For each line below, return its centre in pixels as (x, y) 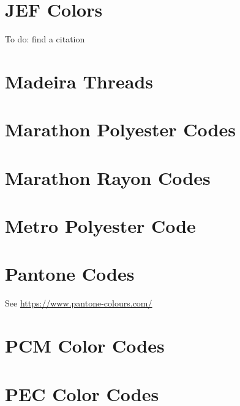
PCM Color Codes (85, 345)
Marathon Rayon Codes (108, 177)
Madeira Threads (79, 81)
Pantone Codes (70, 274)
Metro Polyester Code (100, 226)
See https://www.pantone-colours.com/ (79, 303)
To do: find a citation (45, 39)
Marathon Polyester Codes (120, 129)
